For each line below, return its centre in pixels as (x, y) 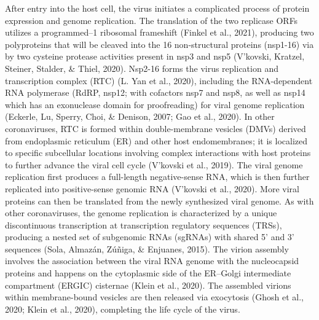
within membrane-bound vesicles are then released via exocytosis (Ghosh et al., (154, 297)
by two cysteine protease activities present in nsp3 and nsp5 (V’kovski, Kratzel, (155, 56)
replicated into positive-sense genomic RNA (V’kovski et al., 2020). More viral (152, 188)
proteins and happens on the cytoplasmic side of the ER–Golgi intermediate (148, 273)
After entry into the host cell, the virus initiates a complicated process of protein (157, 8)
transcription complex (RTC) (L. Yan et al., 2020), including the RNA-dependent (159, 80)
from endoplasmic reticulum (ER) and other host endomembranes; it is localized (156, 140)
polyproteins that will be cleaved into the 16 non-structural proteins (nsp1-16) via (159, 44)
